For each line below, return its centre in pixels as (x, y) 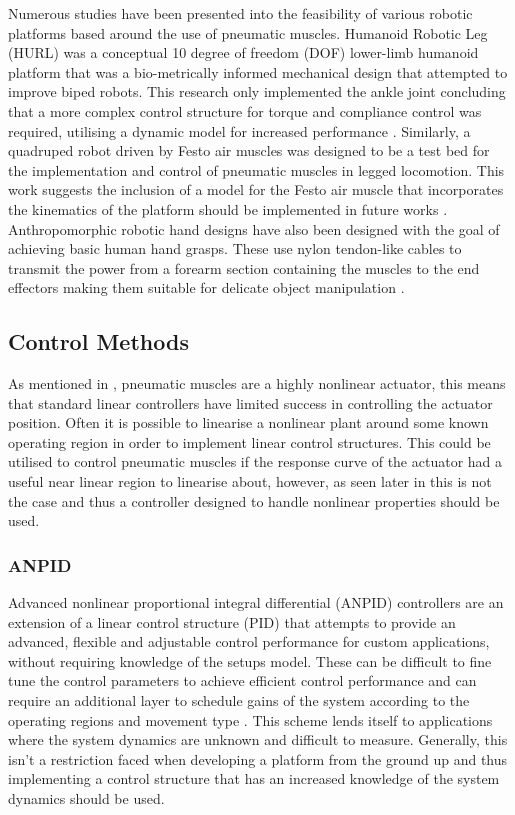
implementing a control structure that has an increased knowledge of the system (254, 778)
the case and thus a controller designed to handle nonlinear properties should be (254, 500)
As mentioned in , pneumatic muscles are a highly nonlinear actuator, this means (257, 383)
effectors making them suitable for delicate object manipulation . (206, 287)
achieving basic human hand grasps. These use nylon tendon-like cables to (235, 248)
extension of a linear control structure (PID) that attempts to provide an (232, 621)
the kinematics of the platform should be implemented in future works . (228, 208)
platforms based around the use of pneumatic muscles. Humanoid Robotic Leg (248, 32)
